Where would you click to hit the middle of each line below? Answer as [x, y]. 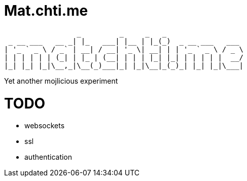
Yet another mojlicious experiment [61, 81]
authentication [48, 157]
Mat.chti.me [46, 11]
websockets [45, 126]
